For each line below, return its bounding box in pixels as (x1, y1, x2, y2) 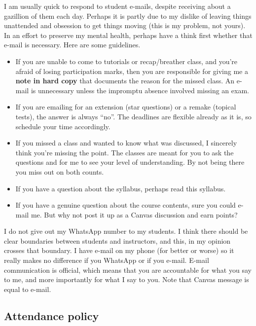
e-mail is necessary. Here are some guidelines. (4, 39, 141, 50)
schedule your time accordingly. (15, 121, 110, 131)
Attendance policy (4, 308, 99, 323)
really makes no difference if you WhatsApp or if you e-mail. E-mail (4, 255, 209, 265)
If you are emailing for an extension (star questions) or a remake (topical (15, 102, 236, 112)
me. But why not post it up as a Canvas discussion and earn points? (31, 209, 238, 219)
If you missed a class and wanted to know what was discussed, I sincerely (15, 138, 237, 148)
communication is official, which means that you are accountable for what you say (4, 264, 252, 275)
